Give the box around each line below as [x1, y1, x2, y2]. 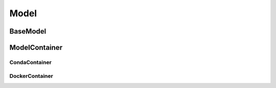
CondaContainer [9, 58, 52, 66]
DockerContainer [9, 72, 53, 79]
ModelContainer [9, 43, 63, 52]
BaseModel [9, 27, 47, 36]
